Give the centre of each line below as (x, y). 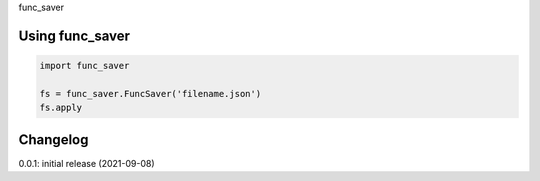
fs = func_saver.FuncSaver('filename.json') (150, 93)
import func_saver (84, 65)
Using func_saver (74, 35)
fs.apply (61, 108)
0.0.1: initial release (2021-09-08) (86, 163)
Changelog (53, 139)
